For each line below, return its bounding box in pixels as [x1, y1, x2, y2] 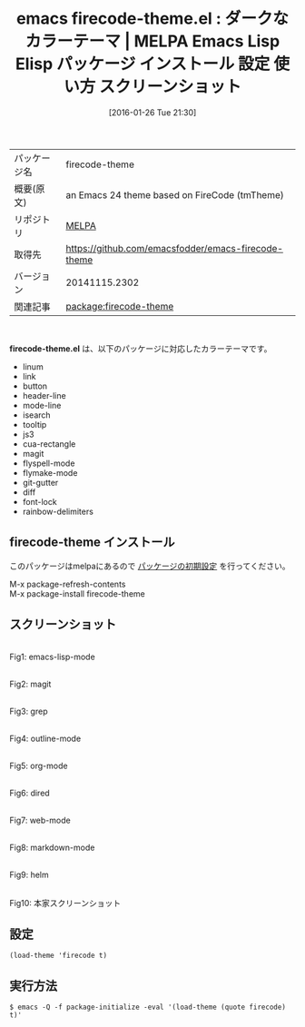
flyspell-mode [22, 458, 75, 469]
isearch [22, 410, 52, 420]
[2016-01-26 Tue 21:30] [108, 106, 197, 118]
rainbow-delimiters [22, 506, 93, 517]
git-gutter [22, 477, 59, 488]
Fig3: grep [9, 706, 48, 716]
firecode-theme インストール [9, 535, 175, 550]
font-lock [22, 496, 57, 507]
